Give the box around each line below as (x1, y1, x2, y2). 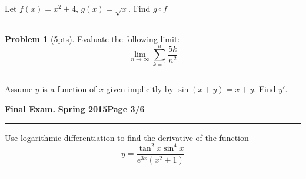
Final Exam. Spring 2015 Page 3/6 (5, 103, 145, 115)
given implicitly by (106, 83, 174, 95)
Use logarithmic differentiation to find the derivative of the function (5, 131, 249, 143)
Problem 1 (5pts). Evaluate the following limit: (5, 32, 180, 45)
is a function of (42, 83, 97, 95)
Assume (5, 83, 33, 95)
